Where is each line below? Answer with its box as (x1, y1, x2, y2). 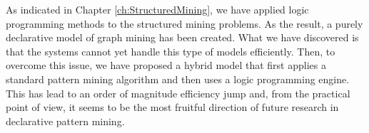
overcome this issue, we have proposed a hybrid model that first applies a (6, 58, 326, 73)
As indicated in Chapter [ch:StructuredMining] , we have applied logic (6, 2, 309, 16)
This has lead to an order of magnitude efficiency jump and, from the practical (6, 85, 350, 100)
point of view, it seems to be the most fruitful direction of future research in (6, 100, 339, 115)
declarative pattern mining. (6, 113, 125, 128)
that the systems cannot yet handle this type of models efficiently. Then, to (6, 43, 335, 58)
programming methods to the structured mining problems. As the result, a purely (6, 16, 363, 31)
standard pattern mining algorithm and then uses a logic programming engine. (6, 71, 350, 86)
